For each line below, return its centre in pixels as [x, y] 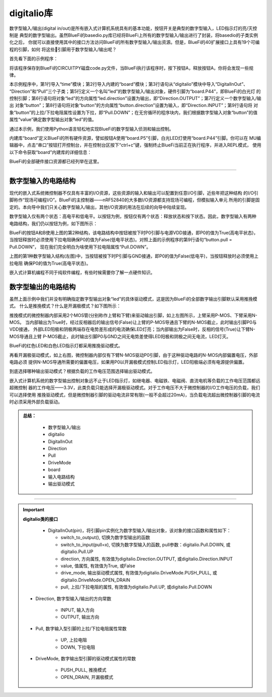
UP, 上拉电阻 [74, 640]
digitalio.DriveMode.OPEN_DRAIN [95, 580]
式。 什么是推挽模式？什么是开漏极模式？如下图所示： [65, 306]
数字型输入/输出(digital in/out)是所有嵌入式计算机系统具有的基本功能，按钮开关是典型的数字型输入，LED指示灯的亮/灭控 [133, 28]
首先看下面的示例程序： [33, 59]
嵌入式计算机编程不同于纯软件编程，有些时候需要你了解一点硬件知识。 [82, 272]
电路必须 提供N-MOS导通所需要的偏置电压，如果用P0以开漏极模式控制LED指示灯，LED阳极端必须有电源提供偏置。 [128, 362]
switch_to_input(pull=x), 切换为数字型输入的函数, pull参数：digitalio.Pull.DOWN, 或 [146, 545]
